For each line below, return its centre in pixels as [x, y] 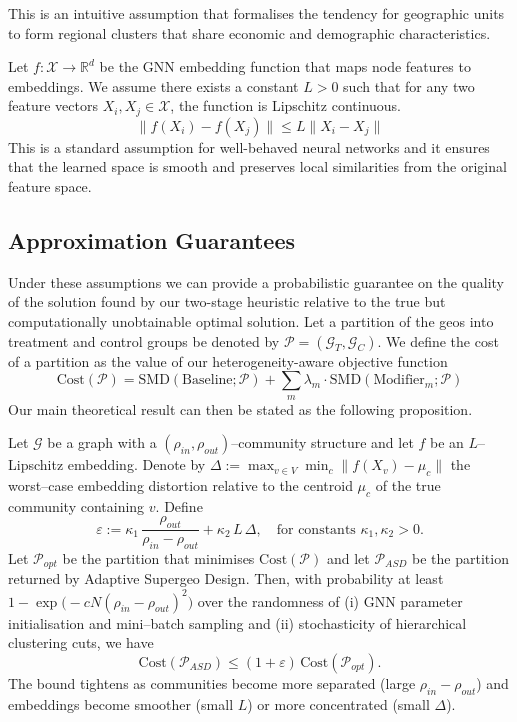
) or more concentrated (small [338, 703]
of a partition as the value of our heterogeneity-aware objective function [228, 360]
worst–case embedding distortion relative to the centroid [180, 484]
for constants [316, 529]
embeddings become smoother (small [121, 703]
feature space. [50, 186]
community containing [76, 505]
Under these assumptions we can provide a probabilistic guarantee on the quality [256, 281]
